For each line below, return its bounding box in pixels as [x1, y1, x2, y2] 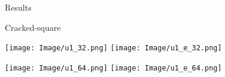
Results [5, 1, 32, 13]
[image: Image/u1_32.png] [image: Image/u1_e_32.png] [5, 44, 222, 53]
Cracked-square [5, 21, 61, 33]
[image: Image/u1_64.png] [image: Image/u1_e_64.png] [5, 63, 222, 72]
